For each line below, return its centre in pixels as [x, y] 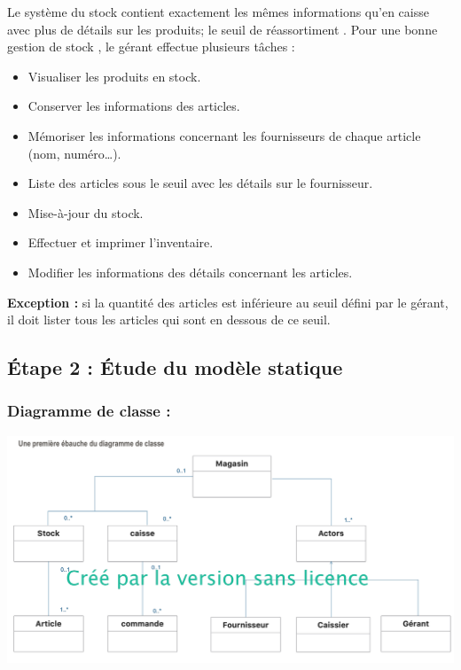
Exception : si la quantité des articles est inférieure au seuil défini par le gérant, [228, 302]
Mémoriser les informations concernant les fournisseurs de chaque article [224, 135]
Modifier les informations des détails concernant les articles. [190, 272]
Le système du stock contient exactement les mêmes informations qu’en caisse [218, 12]
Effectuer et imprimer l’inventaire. [121, 242]
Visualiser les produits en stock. [114, 76]
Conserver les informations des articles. [134, 106]
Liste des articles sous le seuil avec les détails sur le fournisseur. [200, 183]
